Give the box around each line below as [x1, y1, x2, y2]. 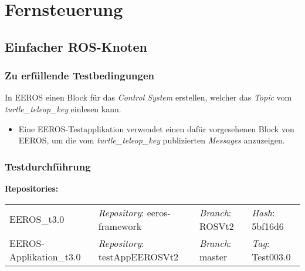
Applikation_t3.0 [9, 249, 81, 263]
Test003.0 [252, 249, 291, 263]
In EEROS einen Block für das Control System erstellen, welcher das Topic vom [5, 91, 292, 103]
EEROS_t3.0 [9, 212, 65, 226]
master [199, 249, 228, 263]
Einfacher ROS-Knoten [5, 37, 147, 55]
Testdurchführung [5, 159, 91, 173]
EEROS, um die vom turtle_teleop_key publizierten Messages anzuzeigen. [18, 134, 285, 146]
